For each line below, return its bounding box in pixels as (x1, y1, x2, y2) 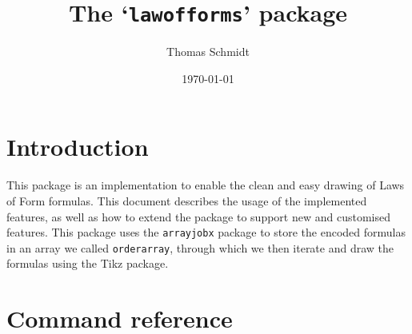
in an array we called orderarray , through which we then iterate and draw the (6, 239, 394, 256)
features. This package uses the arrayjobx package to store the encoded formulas (6, 224, 406, 241)
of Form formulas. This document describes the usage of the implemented (6, 192, 367, 209)
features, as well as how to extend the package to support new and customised (6, 208, 390, 225)
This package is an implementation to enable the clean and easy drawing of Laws (6, 177, 405, 193)
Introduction (6, 130, 149, 163)
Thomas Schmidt (166, 43, 250, 60)
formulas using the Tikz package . (6, 255, 169, 272)
